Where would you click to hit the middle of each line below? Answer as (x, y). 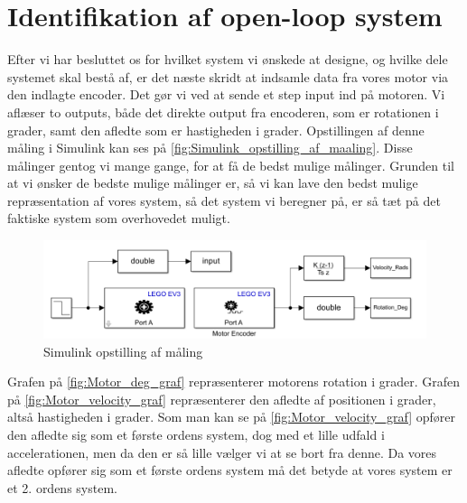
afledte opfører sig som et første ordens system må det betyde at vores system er (230, 470)
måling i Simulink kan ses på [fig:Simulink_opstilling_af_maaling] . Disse (210, 148)
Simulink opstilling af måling (123, 351)
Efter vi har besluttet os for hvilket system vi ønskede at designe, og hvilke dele (228, 59)
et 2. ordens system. (62, 487)
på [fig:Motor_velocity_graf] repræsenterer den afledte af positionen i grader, (222, 399)
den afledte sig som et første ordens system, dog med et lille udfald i (196, 434)
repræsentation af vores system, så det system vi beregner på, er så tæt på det (224, 200)
